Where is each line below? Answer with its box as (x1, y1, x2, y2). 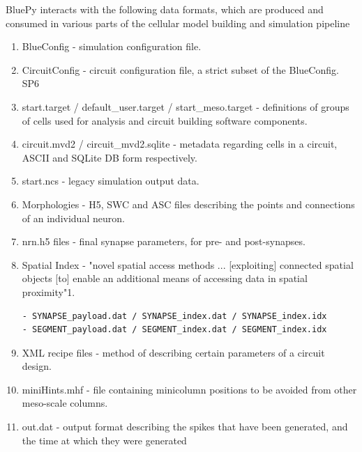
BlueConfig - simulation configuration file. (22, 39, 202, 54)
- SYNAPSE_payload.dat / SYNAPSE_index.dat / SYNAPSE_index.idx (22, 311, 327, 321)
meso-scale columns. (22, 396, 108, 410)
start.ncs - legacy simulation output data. (22, 173, 199, 188)
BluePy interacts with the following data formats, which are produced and (6, 2, 324, 16)
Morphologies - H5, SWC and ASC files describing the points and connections (22, 196, 355, 211)
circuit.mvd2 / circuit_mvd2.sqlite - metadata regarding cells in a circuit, (22, 137, 338, 151)
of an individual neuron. (22, 210, 125, 225)
